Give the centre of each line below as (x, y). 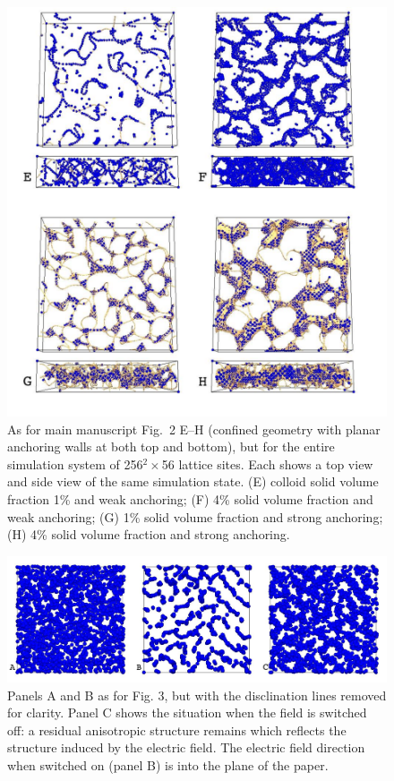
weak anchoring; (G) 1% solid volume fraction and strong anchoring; (195, 516)
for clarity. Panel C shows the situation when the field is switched (187, 712)
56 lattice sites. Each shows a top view (267, 463)
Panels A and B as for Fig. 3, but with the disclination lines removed (197, 695)
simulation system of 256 (75, 463)
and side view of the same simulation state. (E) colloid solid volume (193, 481)
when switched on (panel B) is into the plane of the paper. (168, 765)
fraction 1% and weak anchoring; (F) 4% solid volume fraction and (190, 498)
